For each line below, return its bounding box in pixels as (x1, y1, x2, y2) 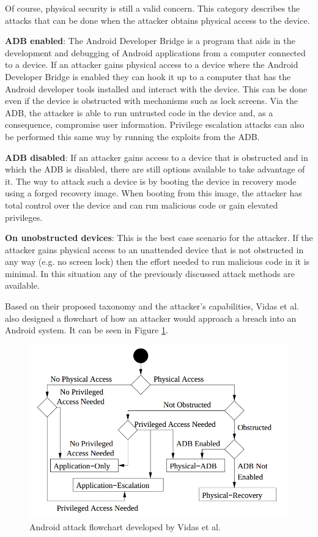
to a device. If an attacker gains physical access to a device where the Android (5, 58, 298, 71)
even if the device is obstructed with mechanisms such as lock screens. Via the (5, 94, 298, 107)
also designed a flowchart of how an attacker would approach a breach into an (5, 311, 297, 324)
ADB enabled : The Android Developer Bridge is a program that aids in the (5, 34, 295, 47)
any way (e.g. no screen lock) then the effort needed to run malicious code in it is (5, 255, 310, 268)
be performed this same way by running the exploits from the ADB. (5, 130, 260, 143)
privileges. (5, 210, 43, 223)
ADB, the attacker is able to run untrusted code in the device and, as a (5, 106, 273, 119)
